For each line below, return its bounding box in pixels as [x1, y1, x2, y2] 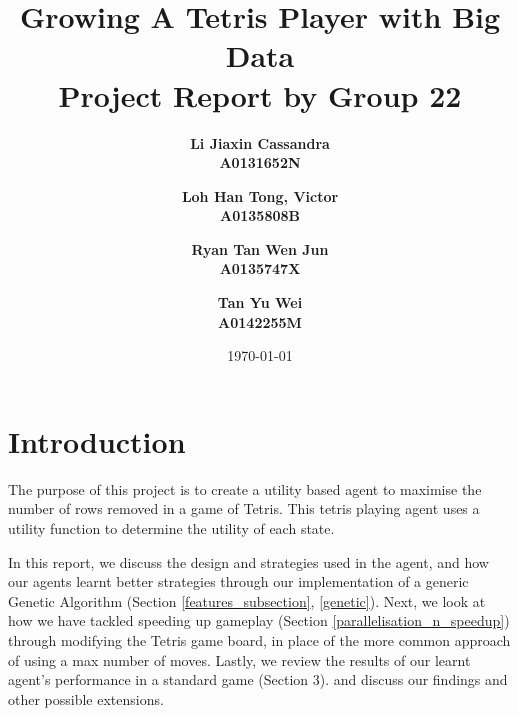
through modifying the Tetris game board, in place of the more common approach [8, 629, 511, 650]
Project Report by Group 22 [58, 74, 462, 115]
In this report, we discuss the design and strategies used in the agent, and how [8, 551, 489, 572]
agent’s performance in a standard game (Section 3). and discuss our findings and [8, 669, 508, 690]
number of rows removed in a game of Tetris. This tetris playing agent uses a [8, 498, 480, 519]
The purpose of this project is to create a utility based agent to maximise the [8, 478, 482, 499]
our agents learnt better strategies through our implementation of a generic [8, 571, 469, 592]
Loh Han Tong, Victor [181, 185, 339, 206]
